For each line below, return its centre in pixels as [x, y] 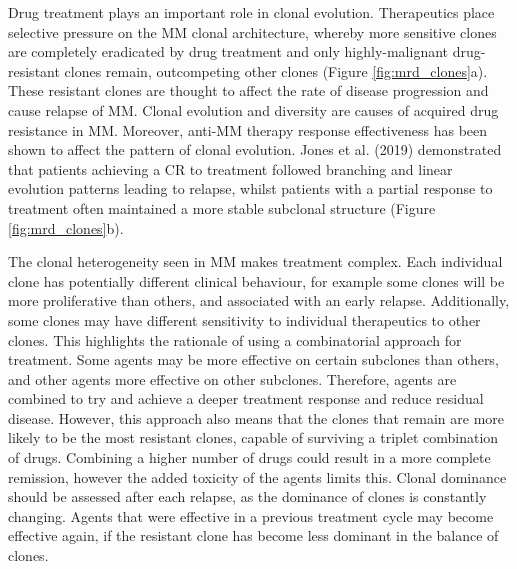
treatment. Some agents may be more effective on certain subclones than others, [253, 359]
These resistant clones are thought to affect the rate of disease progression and [248, 90]
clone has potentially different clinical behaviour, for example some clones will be [256, 280]
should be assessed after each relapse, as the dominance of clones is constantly [247, 496]
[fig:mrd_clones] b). [66, 227]
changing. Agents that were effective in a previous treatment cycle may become [251, 515]
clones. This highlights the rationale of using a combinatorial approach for [235, 339]
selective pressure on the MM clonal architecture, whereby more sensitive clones [252, 31]
